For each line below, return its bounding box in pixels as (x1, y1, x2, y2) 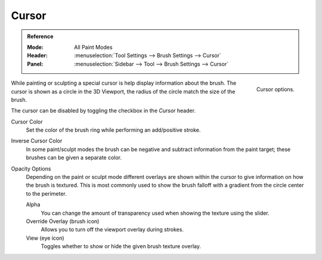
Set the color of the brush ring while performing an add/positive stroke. (26, 126, 201, 134)
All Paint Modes (74, 44, 113, 51)
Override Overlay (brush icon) (26, 218, 100, 225)
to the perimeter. (26, 190, 67, 197)
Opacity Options (11, 165, 51, 172)
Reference (27, 33, 54, 40)
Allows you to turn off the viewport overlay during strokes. (41, 226, 184, 233)
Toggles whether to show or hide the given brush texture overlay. (41, 243, 201, 250)
